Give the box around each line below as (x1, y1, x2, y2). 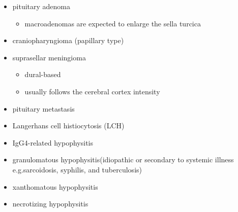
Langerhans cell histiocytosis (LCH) (12, 120, 125, 131)
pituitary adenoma (12, 1, 71, 11)
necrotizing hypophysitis (12, 198, 88, 209)
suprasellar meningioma (12, 52, 86, 62)
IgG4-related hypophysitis (12, 137, 93, 148)
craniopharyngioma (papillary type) (12, 35, 124, 46)
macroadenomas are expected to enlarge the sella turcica (24, 18, 201, 28)
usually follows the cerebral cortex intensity (24, 86, 160, 96)
